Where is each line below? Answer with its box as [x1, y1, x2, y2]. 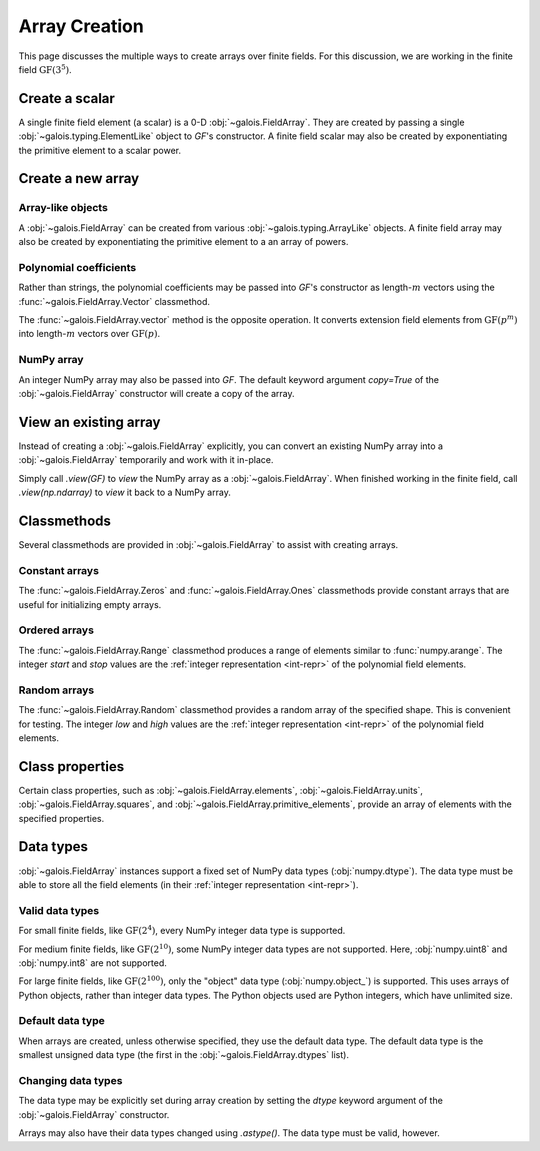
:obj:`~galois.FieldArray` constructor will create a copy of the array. [18, 388, 295, 400]
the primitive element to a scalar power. [18, 144, 182, 156]
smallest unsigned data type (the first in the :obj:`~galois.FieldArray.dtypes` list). [18, 1049, 350, 1061]
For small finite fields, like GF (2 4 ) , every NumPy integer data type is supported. [18, 923, 346, 937]
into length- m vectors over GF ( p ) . [18, 328, 161, 340]
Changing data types [18, 1073, 123, 1087]
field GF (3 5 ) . [18, 63, 72, 75]
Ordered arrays [18, 623, 95, 637]
